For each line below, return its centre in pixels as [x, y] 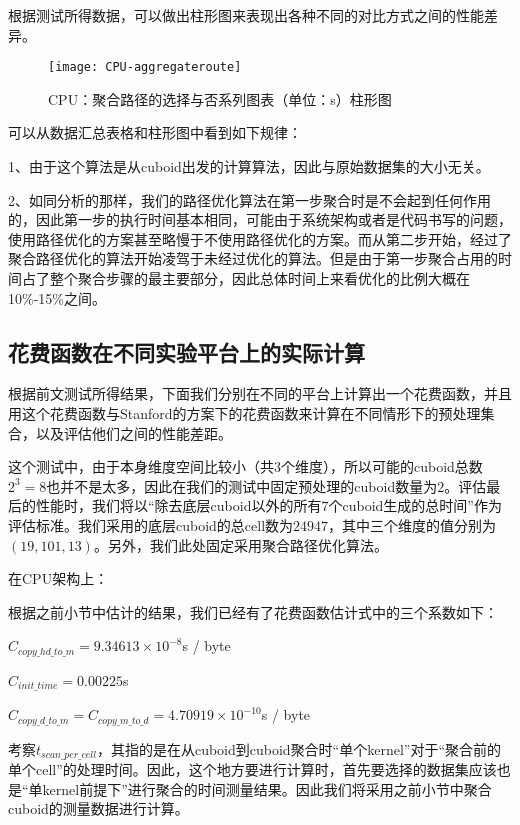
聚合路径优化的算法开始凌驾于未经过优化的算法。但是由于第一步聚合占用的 [253, 258]
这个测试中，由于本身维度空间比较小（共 [141, 466]
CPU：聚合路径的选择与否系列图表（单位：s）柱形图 [220, 98]
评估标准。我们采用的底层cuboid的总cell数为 [151, 524]
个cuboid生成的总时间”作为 [415, 505]
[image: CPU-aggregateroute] [145, 67]
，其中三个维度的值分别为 [412, 524]
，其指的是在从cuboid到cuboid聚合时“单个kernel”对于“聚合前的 [299, 748]
